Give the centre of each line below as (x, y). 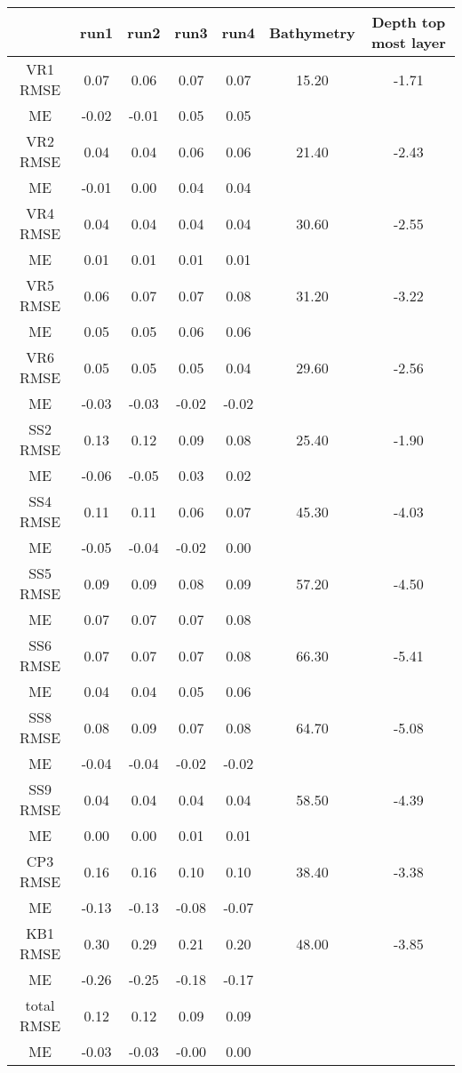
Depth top (409, 22)
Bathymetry (312, 32)
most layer (409, 42)
